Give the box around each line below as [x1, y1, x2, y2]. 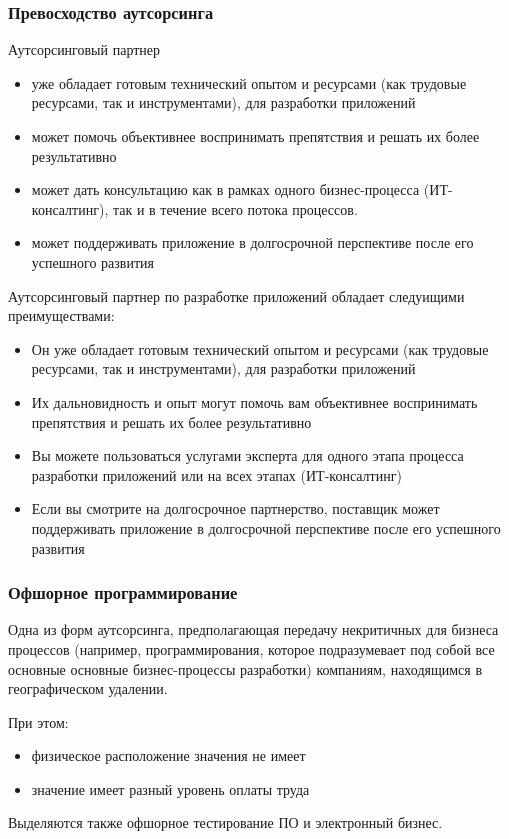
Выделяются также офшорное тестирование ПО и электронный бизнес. [8, 812, 443, 833]
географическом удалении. [8, 678, 168, 699]
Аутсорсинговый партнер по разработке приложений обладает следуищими [8, 285, 465, 306]
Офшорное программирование [8, 580, 238, 605]
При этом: [8, 711, 69, 732]
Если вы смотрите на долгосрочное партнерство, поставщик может [31, 498, 440, 519]
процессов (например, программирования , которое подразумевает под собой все [8, 638, 495, 659]
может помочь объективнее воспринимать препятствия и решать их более [31, 126, 480, 146]
